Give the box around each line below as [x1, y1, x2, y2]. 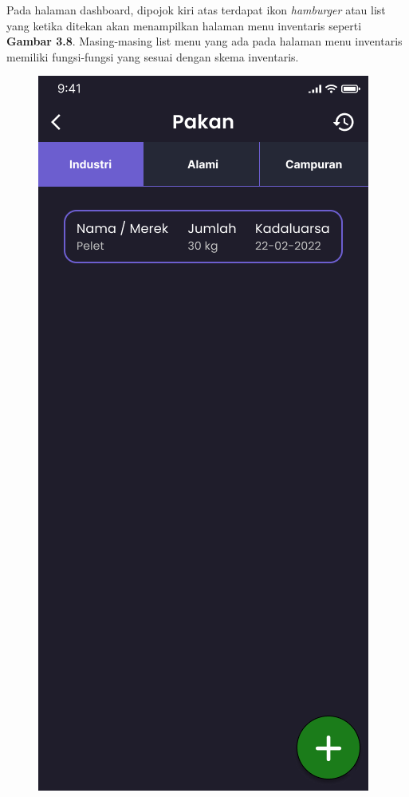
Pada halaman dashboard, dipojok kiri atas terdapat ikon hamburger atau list [6, 2, 386, 18]
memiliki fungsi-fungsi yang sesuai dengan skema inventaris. [6, 48, 299, 65]
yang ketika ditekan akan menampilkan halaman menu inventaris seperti [6, 17, 362, 34]
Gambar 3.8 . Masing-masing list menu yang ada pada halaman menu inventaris [6, 33, 403, 49]
